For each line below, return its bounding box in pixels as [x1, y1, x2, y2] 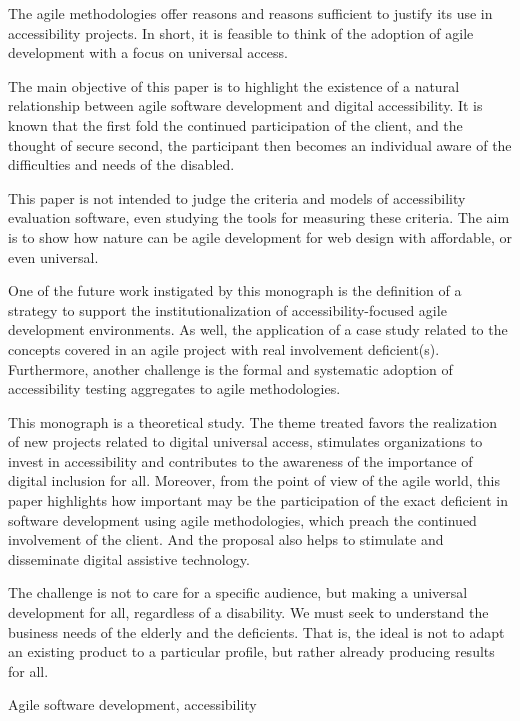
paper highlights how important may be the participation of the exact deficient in [8, 490, 508, 511]
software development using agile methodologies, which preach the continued [8, 509, 477, 530]
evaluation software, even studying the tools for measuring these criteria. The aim [8, 207, 510, 228]
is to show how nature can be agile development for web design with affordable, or [8, 226, 512, 247]
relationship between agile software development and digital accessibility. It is [8, 95, 483, 116]
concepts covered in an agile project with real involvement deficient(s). [8, 338, 440, 359]
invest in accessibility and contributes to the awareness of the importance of [8, 450, 473, 471]
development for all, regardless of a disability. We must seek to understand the [8, 602, 489, 623]
